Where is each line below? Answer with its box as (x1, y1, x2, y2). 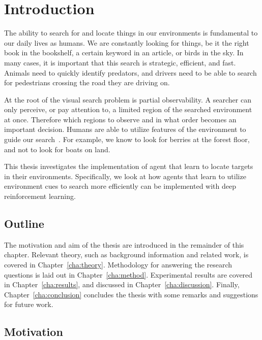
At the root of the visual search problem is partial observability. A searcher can (4, 94, 251, 105)
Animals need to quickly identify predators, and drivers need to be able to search (4, 67, 257, 78)
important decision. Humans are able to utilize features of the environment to (4, 124, 246, 134)
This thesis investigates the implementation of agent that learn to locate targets (4, 161, 253, 172)
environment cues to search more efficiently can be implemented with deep (4, 181, 236, 191)
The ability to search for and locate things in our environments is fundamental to (4, 27, 258, 38)
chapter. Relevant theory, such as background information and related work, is (4, 249, 249, 260)
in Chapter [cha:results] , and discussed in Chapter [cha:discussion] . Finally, (4, 279, 240, 290)
